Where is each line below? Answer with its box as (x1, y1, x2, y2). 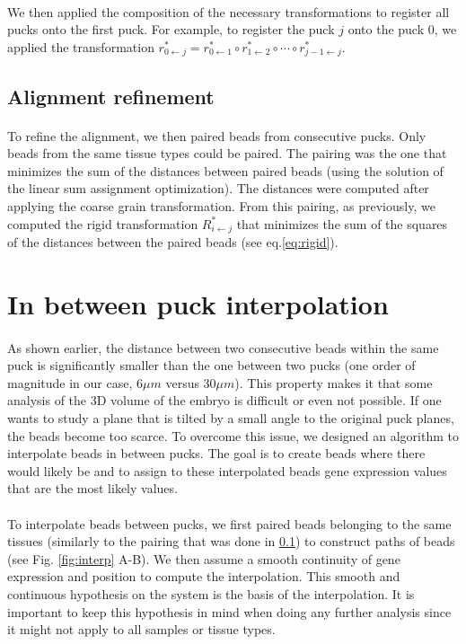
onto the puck (347, 20, 425, 39)
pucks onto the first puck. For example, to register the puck (7, 20, 335, 39)
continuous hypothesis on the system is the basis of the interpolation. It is (7, 584, 415, 603)
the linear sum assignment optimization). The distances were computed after (7, 179, 429, 198)
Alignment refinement (7, 82, 215, 110)
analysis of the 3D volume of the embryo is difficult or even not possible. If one (7, 391, 442, 410)
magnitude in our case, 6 (7, 373, 144, 392)
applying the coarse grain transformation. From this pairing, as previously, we (7, 196, 435, 215)
